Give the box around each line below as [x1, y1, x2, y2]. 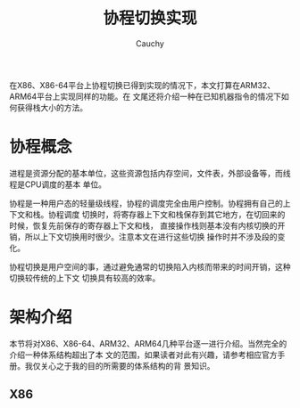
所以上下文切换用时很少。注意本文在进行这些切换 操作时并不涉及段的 [24, 231, 278, 241]
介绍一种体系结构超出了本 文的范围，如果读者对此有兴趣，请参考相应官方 [9, 349, 278, 360]
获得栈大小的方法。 [16, 102, 87, 112]
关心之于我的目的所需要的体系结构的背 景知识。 [39, 360, 215, 371]
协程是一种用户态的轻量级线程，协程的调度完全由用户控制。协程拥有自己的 [9, 198, 283, 208]
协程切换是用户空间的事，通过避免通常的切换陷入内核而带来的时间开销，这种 [9, 261, 291, 272]
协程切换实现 [102, 8, 197, 29]
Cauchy [135, 37, 165, 49]
